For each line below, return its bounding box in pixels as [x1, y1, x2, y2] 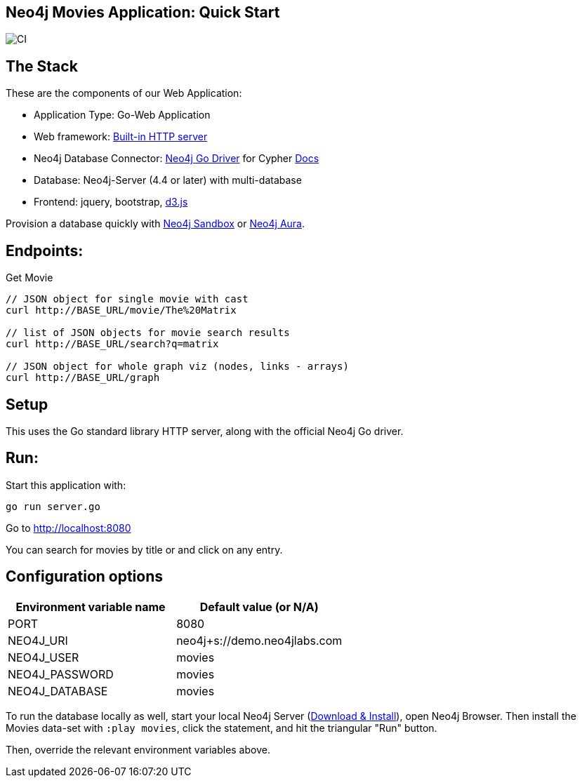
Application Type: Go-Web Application [34, 109, 211, 121]
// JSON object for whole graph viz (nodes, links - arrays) [6, 361, 349, 373]
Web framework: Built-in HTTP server [34, 130, 208, 143]
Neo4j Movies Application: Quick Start [6, 4, 280, 21]
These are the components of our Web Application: [6, 87, 242, 100]
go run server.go [6, 500, 100, 512]
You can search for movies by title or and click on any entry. [6, 543, 283, 556]
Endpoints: [6, 241, 84, 260]
